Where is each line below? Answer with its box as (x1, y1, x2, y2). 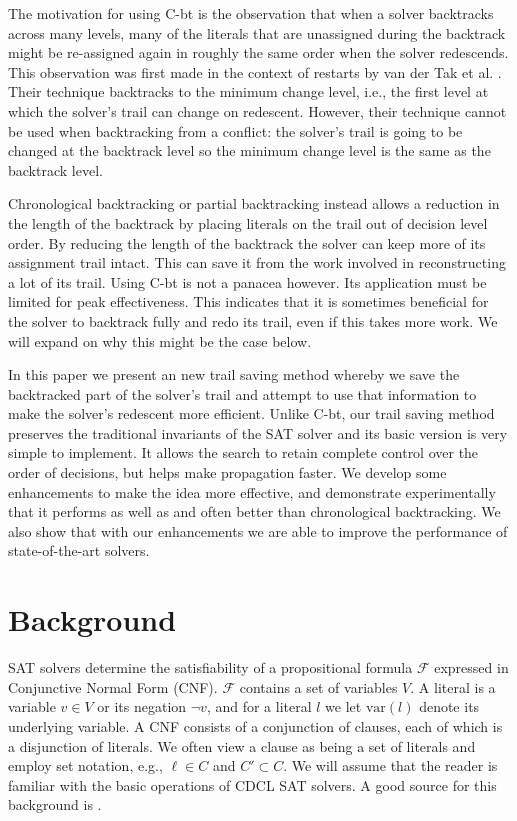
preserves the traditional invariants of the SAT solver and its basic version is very (8, 422, 508, 443)
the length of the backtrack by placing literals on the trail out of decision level (8, 212, 488, 233)
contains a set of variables (239, 676, 398, 697)
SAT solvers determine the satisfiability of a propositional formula (8, 657, 413, 678)
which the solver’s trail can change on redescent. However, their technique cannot (8, 100, 507, 121)
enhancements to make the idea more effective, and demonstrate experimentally (8, 481, 496, 502)
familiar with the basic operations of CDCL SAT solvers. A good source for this (8, 774, 497, 795)
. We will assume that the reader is (283, 755, 498, 776)
